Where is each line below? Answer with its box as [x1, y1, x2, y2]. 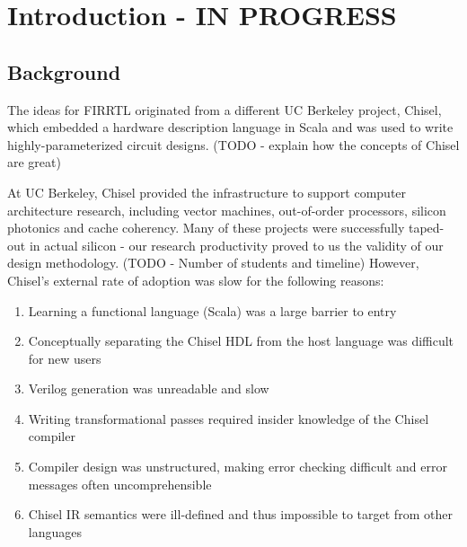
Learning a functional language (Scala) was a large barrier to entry [28, 301, 397, 320]
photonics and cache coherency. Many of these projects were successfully [7, 218, 405, 237]
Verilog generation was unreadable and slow [28, 379, 269, 398]
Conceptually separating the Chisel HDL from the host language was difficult [28, 331, 454, 350]
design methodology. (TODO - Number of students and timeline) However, [7, 253, 419, 272]
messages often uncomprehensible [28, 474, 212, 493]
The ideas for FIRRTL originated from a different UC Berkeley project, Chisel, [7, 100, 442, 119]
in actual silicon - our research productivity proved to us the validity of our [29, 235, 444, 254]
